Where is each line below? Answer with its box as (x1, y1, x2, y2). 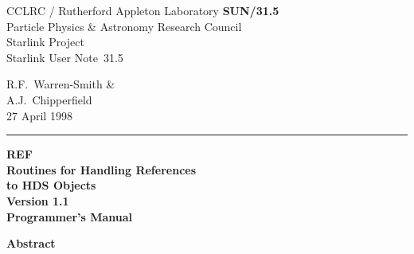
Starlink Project (6, 33, 84, 50)
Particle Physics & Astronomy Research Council (6, 18, 242, 34)
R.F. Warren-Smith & (6, 76, 115, 92)
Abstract (6, 235, 56, 252)
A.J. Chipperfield (6, 91, 92, 107)
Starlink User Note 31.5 (6, 49, 123, 65)
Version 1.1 (6, 192, 69, 209)
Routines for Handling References (6, 161, 197, 178)
